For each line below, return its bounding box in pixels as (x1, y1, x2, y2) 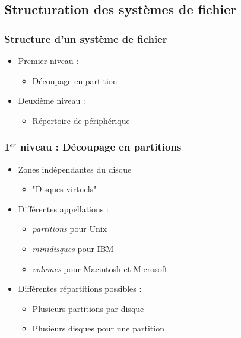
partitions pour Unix (32, 222, 107, 235)
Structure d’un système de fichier (4, 31, 167, 46)
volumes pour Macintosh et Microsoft (32, 262, 168, 275)
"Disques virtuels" (32, 183, 97, 195)
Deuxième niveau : (18, 94, 85, 107)
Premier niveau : (18, 55, 79, 66)
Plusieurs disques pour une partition (32, 322, 164, 334)
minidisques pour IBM (32, 242, 114, 254)
